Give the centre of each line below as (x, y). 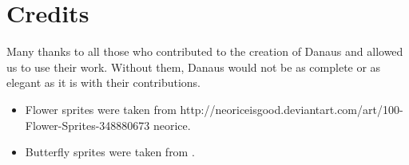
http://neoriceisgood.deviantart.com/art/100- (292, 109)
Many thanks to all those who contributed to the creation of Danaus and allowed (205, 51)
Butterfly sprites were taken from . (110, 152)
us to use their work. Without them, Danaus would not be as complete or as (194, 67)
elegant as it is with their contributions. (103, 82)
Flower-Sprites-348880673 (87, 125)
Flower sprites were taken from (101, 109)
